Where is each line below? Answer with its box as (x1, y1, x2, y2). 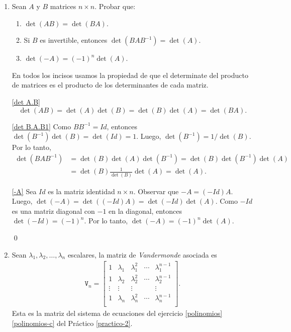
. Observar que (133, 186, 179, 196)
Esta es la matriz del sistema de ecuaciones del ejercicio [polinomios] (12, 308, 223, 318)
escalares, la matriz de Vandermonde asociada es (67, 249, 217, 260)
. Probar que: (94, 1, 136, 11)
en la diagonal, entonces (109, 205, 182, 216)
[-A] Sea (12, 186, 37, 196)
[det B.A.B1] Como (12, 121, 71, 131)
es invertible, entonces (40, 35, 108, 45)
